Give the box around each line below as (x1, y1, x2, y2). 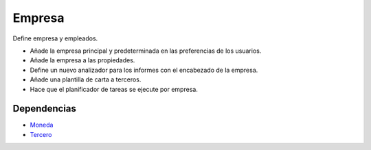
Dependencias (12, 103, 77, 114)
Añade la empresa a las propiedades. (30, 56, 135, 64)
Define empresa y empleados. (12, 34, 98, 42)
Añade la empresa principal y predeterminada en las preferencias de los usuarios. (30, 47, 262, 55)
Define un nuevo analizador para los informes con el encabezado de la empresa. (30, 66, 258, 74)
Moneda (30, 121, 54, 129)
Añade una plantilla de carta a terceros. (30, 75, 142, 84)
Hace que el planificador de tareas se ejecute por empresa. (30, 85, 199, 93)
